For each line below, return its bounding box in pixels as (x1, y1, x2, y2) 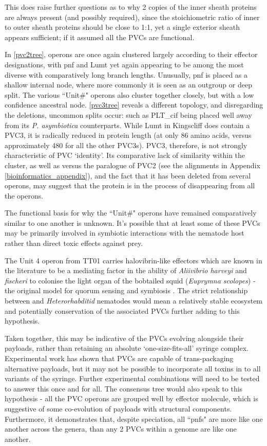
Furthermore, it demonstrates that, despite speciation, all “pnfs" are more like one (5, 413, 263, 424)
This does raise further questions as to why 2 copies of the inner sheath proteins (5, 2, 257, 12)
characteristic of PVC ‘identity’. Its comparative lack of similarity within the (5, 150, 245, 160)
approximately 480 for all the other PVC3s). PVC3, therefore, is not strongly (5, 139, 247, 150)
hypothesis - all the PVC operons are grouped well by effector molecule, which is (5, 393, 258, 404)
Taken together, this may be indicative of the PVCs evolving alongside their (5, 332, 244, 343)
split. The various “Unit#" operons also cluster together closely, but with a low (5, 89, 254, 100)
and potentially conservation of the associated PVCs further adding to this (5, 305, 240, 316)
